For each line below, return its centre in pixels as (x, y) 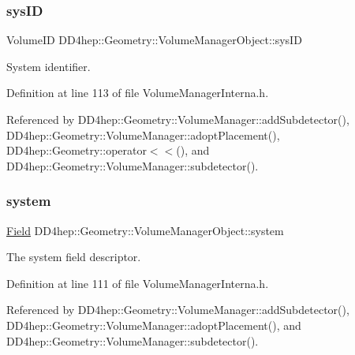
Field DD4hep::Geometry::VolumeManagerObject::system (145, 230)
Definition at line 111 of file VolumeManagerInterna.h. (138, 283)
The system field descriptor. (74, 257)
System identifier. (49, 66)
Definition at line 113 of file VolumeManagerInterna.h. (138, 93)
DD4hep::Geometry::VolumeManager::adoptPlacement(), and (154, 325)
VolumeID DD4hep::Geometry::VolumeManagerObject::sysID (154, 40)
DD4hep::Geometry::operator (77, 150)
